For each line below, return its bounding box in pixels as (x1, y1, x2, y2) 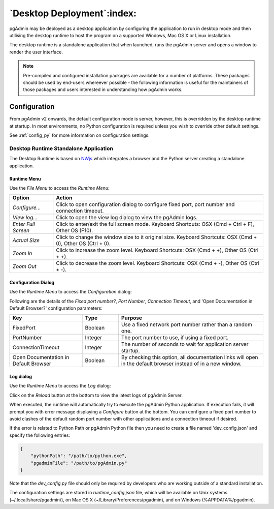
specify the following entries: (9, 432, 71, 438)
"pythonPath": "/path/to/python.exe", (30, 453, 127, 459)
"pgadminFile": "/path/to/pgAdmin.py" (30, 460, 127, 466)
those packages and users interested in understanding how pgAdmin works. (23, 86, 183, 93)
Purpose (121, 314, 142, 321)
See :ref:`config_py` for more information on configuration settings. (9, 132, 150, 138)
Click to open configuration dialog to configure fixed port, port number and (56, 201, 235, 208)
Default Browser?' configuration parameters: (9, 305, 102, 311)
